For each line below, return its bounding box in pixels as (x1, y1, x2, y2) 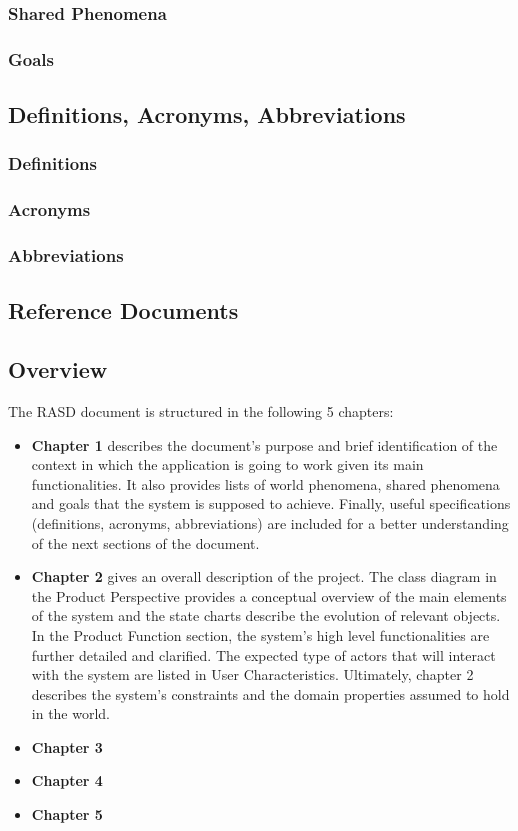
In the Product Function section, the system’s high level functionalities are (31, 624, 490, 645)
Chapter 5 (31, 804, 103, 825)
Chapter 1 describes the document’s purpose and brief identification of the (31, 434, 498, 455)
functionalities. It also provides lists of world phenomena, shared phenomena (31, 473, 500, 494)
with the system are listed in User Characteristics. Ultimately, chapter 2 (31, 664, 474, 685)
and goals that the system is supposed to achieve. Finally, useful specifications (31, 493, 511, 514)
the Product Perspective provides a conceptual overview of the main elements (31, 585, 507, 606)
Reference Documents (8, 295, 239, 326)
